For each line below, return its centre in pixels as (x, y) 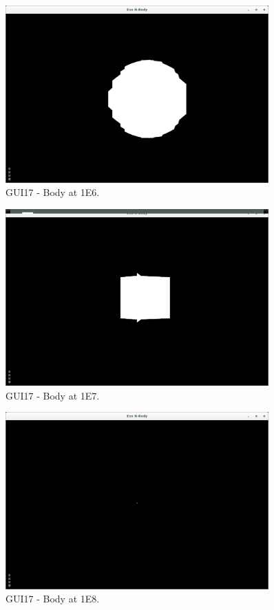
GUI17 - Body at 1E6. (53, 192)
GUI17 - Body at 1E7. (53, 395)
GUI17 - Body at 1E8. (53, 599)
